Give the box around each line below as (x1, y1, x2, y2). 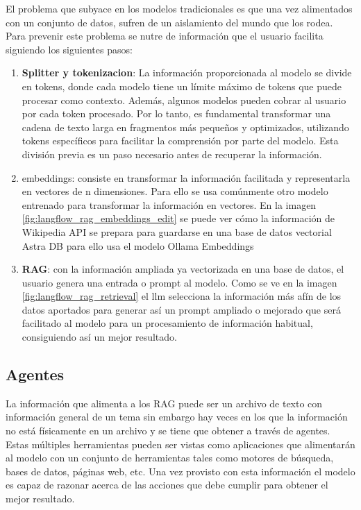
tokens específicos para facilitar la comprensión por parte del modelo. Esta (22, 133, 339, 148)
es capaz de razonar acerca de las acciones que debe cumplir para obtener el (6, 477, 328, 492)
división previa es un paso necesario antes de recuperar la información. (22, 146, 322, 161)
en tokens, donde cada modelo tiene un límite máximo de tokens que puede (22, 78, 342, 93)
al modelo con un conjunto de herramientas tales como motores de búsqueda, (6, 450, 334, 465)
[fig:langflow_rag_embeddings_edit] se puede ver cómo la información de (22, 211, 335, 226)
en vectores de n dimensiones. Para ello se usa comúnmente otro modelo (22, 184, 328, 198)
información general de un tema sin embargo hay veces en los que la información (6, 409, 348, 424)
